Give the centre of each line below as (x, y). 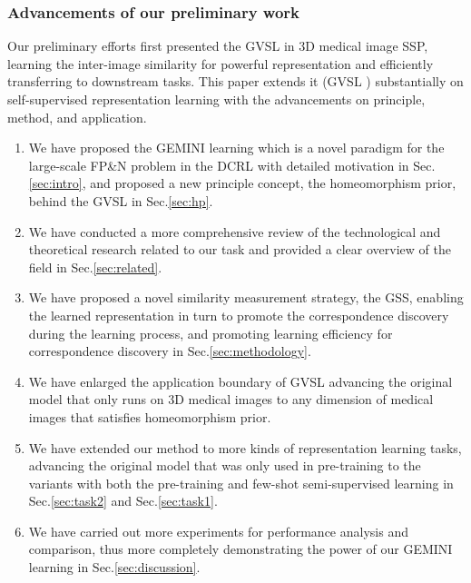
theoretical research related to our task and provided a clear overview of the (240, 249)
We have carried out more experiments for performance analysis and (218, 531)
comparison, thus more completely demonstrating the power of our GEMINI (240, 549)
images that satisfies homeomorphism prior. (150, 416)
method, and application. (77, 117)
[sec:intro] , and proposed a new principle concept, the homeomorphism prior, (242, 183)
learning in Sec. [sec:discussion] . (114, 567)
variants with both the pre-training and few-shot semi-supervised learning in (241, 483)
